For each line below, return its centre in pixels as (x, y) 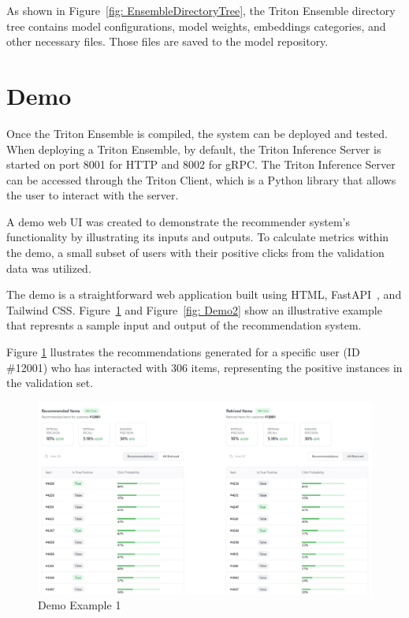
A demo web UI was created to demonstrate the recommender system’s (178, 221)
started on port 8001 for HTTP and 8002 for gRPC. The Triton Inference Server (201, 164)
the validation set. (50, 383)
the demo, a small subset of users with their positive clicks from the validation (195, 253)
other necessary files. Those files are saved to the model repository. (167, 41)
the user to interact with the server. (93, 195)
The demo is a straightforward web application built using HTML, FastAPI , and (204, 294)
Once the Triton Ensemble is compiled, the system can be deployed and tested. (197, 133)
